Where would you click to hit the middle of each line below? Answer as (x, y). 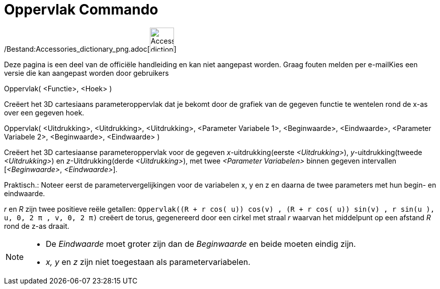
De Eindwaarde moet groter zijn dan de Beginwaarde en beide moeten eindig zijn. (201, 244)
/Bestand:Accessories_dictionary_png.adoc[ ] (90, 49)
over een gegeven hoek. (44, 112)
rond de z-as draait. (37, 226)
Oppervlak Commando (81, 10)
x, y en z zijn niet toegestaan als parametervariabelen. (148, 262)
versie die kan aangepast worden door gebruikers (86, 73)
